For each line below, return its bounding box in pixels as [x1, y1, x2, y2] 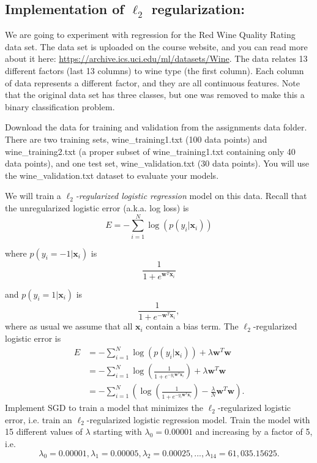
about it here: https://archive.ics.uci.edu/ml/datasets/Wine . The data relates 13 [5, 52, 308, 65]
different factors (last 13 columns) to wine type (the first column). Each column [5, 64, 304, 77]
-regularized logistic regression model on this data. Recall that [75, 189, 307, 202]
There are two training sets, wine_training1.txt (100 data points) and [5, 132, 267, 145]
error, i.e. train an [5, 413, 72, 426]
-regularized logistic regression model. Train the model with [86, 413, 310, 426]
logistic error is [5, 331, 61, 344]
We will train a [5, 189, 61, 202]
